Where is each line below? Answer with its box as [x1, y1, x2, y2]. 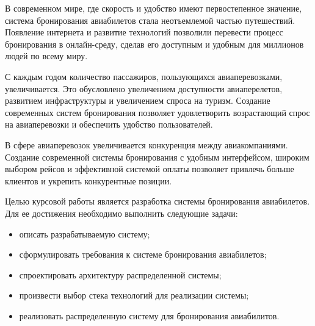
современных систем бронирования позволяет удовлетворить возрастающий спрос [5, 106, 310, 118]
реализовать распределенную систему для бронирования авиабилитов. [19, 309, 280, 322]
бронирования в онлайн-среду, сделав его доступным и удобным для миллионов [5, 37, 304, 50]
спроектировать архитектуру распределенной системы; [19, 268, 222, 281]
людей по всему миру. [5, 49, 88, 62]
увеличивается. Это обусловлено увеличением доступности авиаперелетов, [5, 82, 283, 95]
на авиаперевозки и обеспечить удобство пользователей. [5, 118, 213, 131]
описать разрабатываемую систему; [19, 227, 150, 240]
